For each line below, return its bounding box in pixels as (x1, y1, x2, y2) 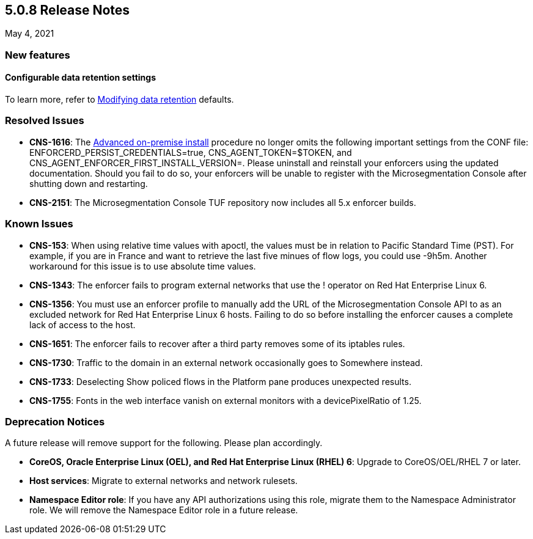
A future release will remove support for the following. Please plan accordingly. (5, 438, 323, 449)
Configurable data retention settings (5, 72, 156, 83)
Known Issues (5, 218, 73, 230)
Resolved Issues (5, 114, 84, 127)
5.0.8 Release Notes (5, 2, 130, 18)
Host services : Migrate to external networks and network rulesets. (29, 475, 298, 486)
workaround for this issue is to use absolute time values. (29, 260, 256, 271)
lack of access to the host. (29, 319, 136, 330)
